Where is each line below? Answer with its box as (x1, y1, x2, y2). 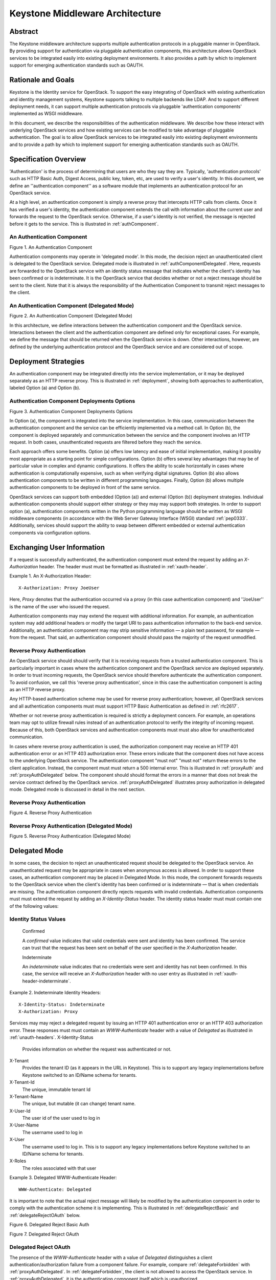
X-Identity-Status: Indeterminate (18, 1001, 105, 1007)
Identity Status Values (9, 915, 66, 923)
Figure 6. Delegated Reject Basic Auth (9, 1222, 89, 1228)
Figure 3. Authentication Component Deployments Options (9, 408, 133, 414)
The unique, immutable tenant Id (22, 1086, 90, 1093)
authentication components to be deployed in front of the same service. (9, 484, 161, 490)
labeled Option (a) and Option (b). (9, 385, 81, 391)
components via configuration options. (9, 529, 91, 536)
